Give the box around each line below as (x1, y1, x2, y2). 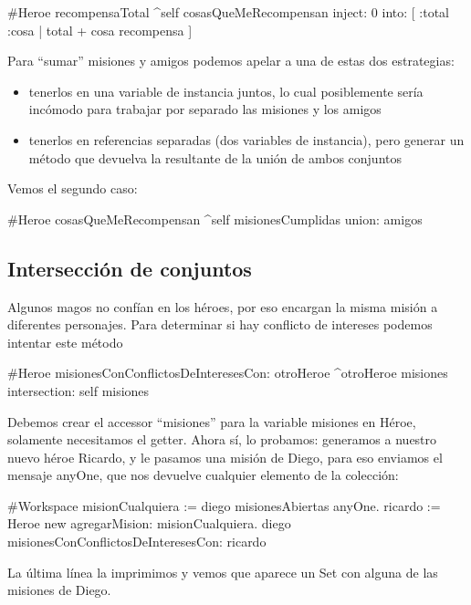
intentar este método (7, 332, 123, 351)
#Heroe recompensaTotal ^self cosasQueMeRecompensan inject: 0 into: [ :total (7, 3, 450, 21)
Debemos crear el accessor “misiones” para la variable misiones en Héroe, (7, 412, 416, 431)
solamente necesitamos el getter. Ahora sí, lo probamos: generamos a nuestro (7, 430, 437, 449)
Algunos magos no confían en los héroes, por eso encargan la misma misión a (7, 297, 438, 316)
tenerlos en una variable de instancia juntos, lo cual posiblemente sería (28, 81, 424, 100)
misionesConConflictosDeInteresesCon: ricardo (7, 532, 267, 551)
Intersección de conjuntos (7, 254, 252, 282)
